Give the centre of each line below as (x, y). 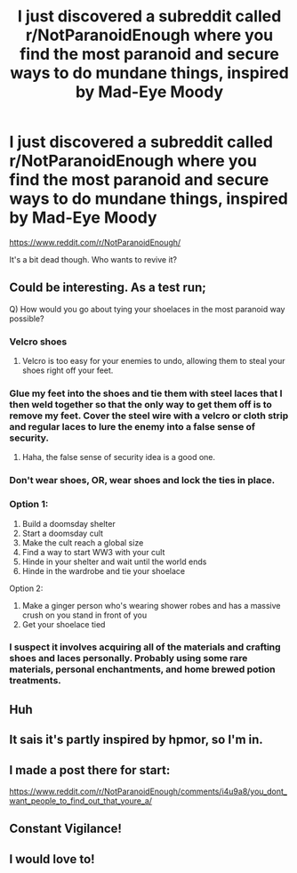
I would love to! (52, 859)
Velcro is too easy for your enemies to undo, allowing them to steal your (154, 361)
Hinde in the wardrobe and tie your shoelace (103, 570)
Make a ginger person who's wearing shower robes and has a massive (152, 605)
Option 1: (29, 505)
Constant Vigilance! (66, 829)
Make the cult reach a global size (83, 542)
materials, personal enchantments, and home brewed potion (142, 669)
